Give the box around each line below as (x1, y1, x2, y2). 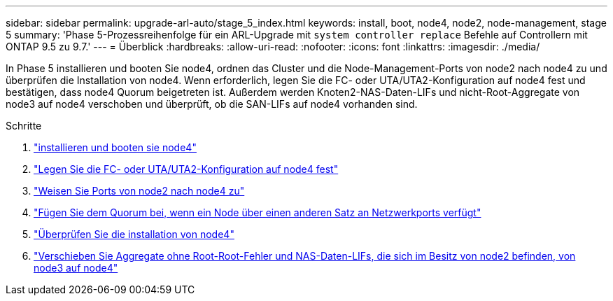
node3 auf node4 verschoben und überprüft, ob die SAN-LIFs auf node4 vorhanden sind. (6, 98, 418, 110)
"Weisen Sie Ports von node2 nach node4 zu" (34, 185, 245, 197)
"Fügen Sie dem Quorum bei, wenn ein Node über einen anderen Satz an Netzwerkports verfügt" (34, 206, 481, 218)
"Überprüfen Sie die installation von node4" (34, 228, 234, 240)
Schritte (6, 120, 42, 132)
